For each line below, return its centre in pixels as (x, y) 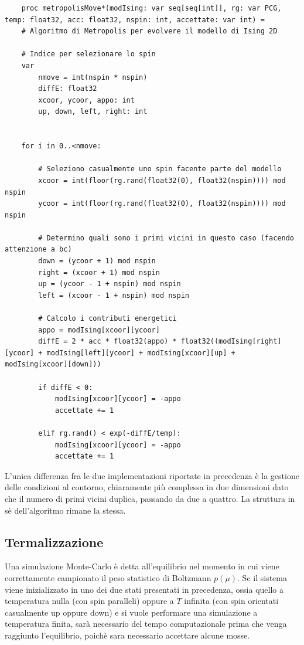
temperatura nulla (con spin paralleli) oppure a (89, 601)
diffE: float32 (68, 89)
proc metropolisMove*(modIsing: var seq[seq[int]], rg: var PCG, (151, 8)
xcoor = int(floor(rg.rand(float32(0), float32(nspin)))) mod (162, 180)
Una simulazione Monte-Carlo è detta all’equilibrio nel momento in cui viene (142, 566)
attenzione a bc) (38, 249)
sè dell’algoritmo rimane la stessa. (65, 510)
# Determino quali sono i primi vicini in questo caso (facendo (166, 238)
